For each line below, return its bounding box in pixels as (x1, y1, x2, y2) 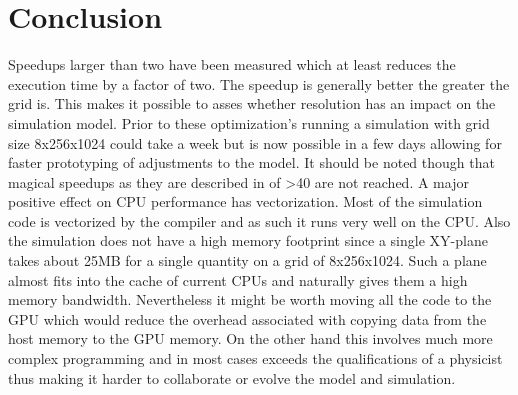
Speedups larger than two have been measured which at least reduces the (8, 54, 456, 75)
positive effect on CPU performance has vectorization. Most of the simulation (8, 191, 483, 212)
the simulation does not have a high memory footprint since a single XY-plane (8, 230, 488, 251)
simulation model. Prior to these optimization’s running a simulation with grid (8, 112, 490, 133)
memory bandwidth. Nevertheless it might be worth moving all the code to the (8, 289, 492, 310)
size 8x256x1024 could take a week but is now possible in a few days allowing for (8, 132, 502, 153)
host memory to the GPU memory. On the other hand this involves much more (8, 328, 493, 349)
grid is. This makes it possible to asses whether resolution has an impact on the (8, 93, 496, 114)
